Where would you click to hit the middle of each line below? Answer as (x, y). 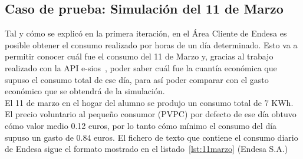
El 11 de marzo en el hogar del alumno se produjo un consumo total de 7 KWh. (149, 102)
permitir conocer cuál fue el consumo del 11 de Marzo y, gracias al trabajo (139, 56)
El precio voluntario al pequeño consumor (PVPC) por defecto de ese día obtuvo (151, 114)
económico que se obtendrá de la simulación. (85, 91)
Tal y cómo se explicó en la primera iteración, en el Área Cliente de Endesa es (146, 33)
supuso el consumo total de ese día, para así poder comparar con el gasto (137, 79)
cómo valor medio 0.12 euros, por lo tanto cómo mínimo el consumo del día (141, 125)
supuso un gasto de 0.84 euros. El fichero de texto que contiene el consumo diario (151, 137)
